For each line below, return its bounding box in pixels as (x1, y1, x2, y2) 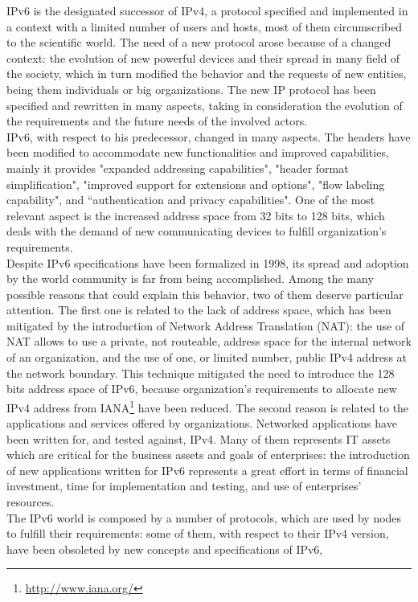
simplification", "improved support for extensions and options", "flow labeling (6, 175, 385, 192)
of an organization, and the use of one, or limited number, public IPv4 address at (6, 349, 408, 366)
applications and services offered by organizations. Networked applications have (6, 415, 397, 432)
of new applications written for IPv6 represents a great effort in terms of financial (6, 461, 408, 478)
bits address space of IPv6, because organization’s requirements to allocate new (6, 380, 397, 397)
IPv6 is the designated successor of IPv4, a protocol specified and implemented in (6, 2, 408, 18)
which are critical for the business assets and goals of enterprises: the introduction (6, 446, 410, 463)
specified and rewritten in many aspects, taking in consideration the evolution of (6, 96, 403, 113)
